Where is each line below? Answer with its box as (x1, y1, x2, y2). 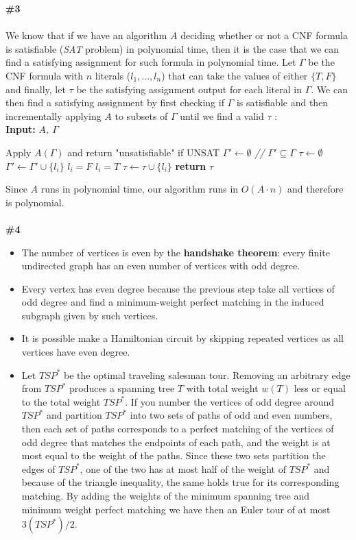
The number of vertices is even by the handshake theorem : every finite (21, 245, 330, 259)
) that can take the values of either (161, 68, 308, 82)
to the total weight (21, 394, 101, 408)
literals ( (95, 68, 131, 82)
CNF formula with (5, 68, 84, 82)
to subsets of (115, 108, 168, 123)
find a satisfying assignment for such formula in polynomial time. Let (5, 55, 296, 69)
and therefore (287, 182, 344, 196)
